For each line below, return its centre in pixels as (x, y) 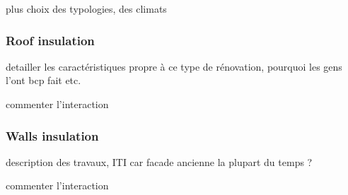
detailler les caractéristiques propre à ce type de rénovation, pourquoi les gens (174, 66)
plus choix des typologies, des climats (86, 8)
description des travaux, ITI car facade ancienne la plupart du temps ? (159, 161)
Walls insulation (52, 135)
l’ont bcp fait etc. (43, 80)
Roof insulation (50, 40)
